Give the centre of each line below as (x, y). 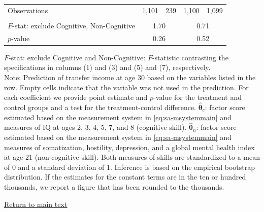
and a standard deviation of (61, 167)
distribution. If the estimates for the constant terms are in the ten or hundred (125, 177)
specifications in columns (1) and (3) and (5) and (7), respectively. (107, 67)
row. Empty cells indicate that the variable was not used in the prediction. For (126, 87)
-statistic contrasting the (190, 57)
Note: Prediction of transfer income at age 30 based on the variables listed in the (130, 77)
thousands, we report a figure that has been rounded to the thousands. (114, 186)
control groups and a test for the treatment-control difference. (100, 107)
